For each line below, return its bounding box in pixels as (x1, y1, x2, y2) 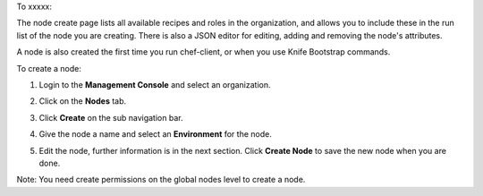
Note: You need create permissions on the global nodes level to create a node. (16, 175, 306, 185)
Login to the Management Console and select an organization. (38, 79, 272, 89)
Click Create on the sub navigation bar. (38, 112, 183, 123)
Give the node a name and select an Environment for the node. (38, 129, 272, 140)
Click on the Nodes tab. (38, 96, 127, 107)
